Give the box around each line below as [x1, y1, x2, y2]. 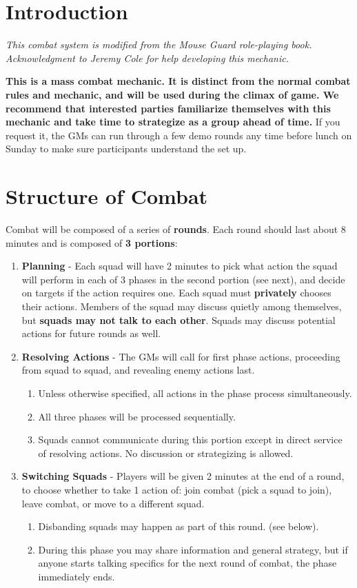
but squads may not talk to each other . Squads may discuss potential [21, 312, 336, 327]
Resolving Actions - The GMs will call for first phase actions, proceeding [21, 349, 340, 363]
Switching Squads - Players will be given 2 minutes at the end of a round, [21, 469, 345, 483]
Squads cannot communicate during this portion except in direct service [38, 432, 343, 447]
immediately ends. [38, 569, 115, 583]
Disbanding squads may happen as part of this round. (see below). [38, 519, 319, 534]
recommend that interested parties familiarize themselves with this [6, 101, 331, 115]
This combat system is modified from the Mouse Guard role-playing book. [6, 37, 312, 52]
